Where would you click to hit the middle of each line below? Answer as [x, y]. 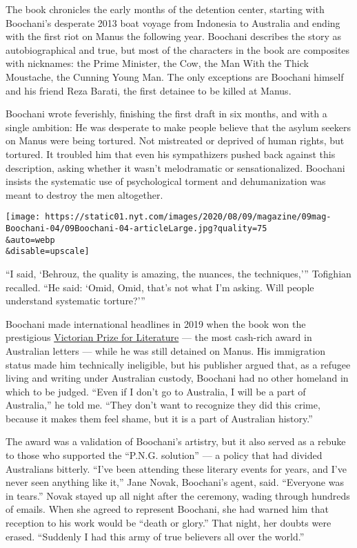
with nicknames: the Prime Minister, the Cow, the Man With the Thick [157, 63]
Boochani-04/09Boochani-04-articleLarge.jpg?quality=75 [136, 228]
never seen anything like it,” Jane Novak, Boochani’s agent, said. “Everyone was [175, 482]
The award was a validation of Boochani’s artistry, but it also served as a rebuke [176, 441]
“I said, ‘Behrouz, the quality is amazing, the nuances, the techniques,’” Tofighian [178, 273]
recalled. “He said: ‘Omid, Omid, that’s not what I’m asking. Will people [160, 287]
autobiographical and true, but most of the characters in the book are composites [178, 49]
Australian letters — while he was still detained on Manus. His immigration [166, 350]
